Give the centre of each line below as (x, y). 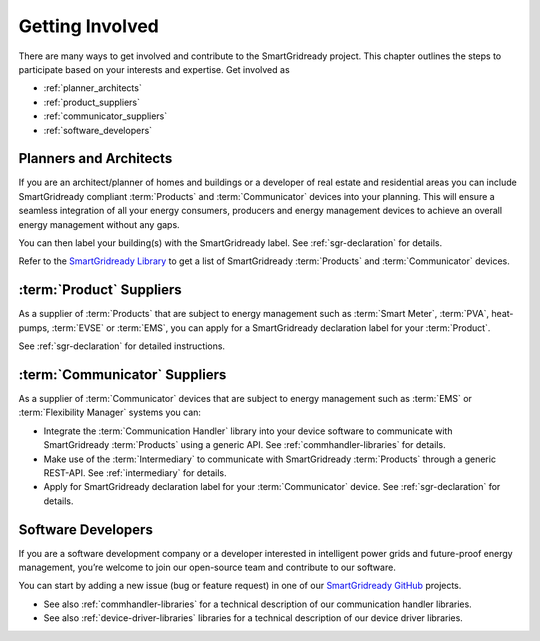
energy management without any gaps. (99, 224)
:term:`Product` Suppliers (100, 290)
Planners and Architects (95, 158)
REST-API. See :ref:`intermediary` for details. (135, 472)
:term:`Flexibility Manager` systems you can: (110, 412)
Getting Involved (88, 26)
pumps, (34, 327)
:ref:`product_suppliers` (91, 102)
